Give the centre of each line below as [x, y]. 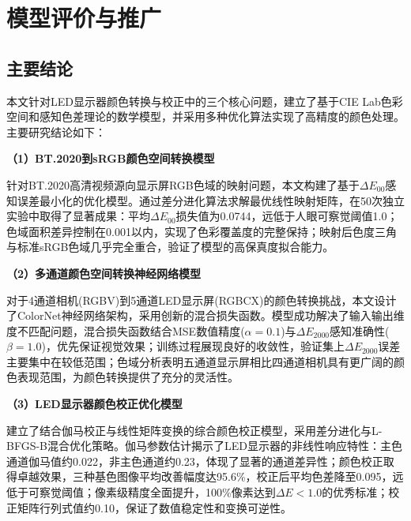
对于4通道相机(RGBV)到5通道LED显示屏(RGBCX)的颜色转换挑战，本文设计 [202, 300]
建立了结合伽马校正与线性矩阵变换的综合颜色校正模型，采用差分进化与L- [194, 430]
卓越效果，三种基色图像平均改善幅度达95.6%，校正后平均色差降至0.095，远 [210, 476]
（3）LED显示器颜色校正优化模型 [94, 404]
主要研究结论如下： [56, 131]
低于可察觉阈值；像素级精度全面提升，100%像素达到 [141, 492]
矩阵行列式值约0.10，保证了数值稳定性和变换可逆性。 [154, 507]
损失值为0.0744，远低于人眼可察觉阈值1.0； [287, 216]
